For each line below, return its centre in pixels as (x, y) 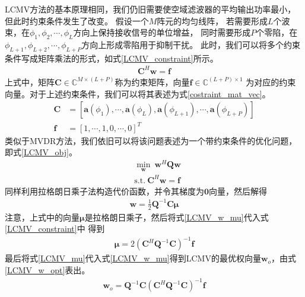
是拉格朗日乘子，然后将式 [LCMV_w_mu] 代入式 (177, 217)
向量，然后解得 (238, 191)
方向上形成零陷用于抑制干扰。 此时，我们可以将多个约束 (191, 44)
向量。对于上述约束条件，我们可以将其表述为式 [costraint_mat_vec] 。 (138, 93)
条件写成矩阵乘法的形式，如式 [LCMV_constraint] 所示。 (112, 58)
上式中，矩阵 (30, 82)
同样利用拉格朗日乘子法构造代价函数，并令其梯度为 (104, 191)
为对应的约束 (271, 82)
